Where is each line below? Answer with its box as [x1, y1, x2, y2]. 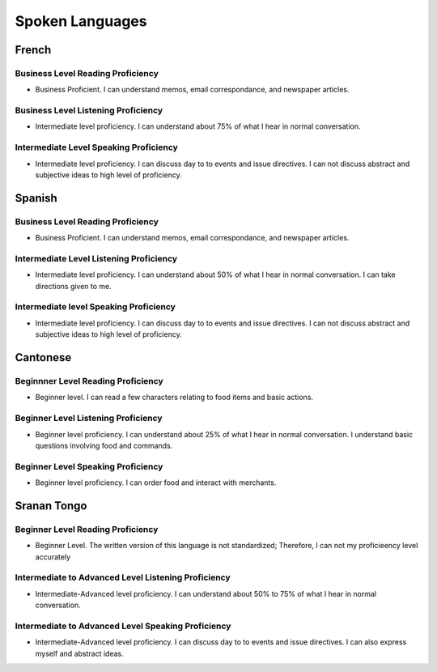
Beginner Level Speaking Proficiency [15, 461, 163, 472]
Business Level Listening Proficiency [15, 105, 163, 117]
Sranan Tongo [15, 499, 87, 513]
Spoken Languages [15, 12, 147, 30]
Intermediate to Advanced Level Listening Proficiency [15, 572, 231, 583]
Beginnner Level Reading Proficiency [15, 375, 163, 386]
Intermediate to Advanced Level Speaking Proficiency [15, 620, 231, 632]
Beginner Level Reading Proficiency [15, 523, 159, 534]
